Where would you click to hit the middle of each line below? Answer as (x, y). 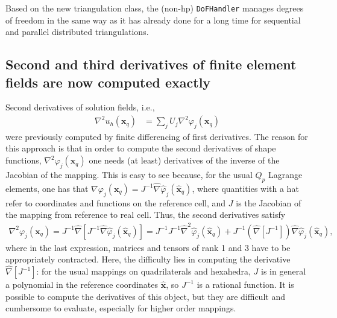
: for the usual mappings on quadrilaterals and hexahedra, (143, 271)
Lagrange (285, 174)
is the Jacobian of (269, 202)
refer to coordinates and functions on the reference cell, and (116, 202)
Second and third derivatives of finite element (151, 64)
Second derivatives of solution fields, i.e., (80, 107)
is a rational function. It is (245, 284)
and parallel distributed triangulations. (77, 32)
